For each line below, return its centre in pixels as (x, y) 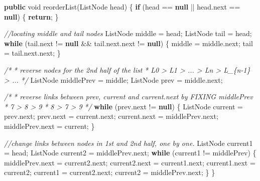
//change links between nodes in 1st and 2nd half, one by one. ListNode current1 (128, 143)
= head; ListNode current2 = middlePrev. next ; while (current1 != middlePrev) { (130, 153)
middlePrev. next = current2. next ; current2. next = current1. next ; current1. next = (130, 162)
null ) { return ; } (31, 16)
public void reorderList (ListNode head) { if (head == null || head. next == (122, 7)
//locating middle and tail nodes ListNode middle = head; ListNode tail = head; (128, 33)
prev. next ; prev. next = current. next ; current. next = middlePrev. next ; (111, 116)
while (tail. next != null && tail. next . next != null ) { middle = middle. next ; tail (128, 43)
